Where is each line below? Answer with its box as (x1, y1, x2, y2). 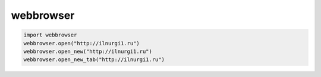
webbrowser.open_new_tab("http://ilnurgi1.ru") (23, 56, 165, 63)
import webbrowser (23, 32, 77, 38)
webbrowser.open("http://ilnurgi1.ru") (23, 40, 140, 46)
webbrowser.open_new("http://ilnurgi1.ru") (23, 48, 153, 55)
